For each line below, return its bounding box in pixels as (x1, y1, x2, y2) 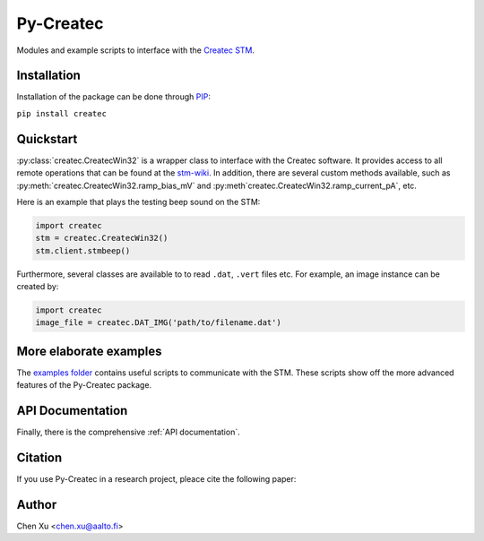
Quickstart (16, 131, 78, 147)
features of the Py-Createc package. (16, 380, 152, 391)
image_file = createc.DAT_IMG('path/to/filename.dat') (35, 318, 281, 328)
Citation (16, 451, 63, 466)
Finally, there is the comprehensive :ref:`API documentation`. (16, 426, 241, 438)
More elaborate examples (16, 343, 162, 358)
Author (16, 497, 57, 512)
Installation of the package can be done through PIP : (16, 91, 211, 102)
